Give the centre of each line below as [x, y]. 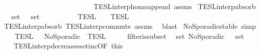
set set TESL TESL [70, 16]
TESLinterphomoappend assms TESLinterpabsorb [174, 6]
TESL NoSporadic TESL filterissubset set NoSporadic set [129, 36]
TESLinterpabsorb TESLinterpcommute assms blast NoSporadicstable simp [130, 26]
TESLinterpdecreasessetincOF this [68, 46]
